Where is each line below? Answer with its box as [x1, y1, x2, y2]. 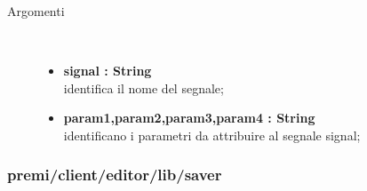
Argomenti [7, 2, 65, 20]
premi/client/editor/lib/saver [7, 163, 222, 186]
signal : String [63, 61, 152, 80]
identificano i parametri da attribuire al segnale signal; [63, 125, 361, 144]
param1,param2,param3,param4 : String [63, 108, 315, 127]
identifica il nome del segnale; [63, 78, 224, 97]
